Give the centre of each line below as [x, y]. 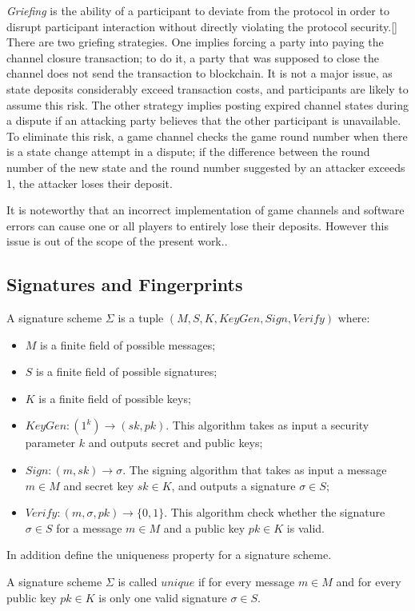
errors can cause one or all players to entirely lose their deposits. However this [198, 225]
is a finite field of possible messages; [128, 344]
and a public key [204, 527]
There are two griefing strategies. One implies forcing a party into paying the [195, 42]
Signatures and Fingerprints [125, 284]
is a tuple [141, 318]
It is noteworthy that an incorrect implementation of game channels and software [206, 210]
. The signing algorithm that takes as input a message [255, 470]
